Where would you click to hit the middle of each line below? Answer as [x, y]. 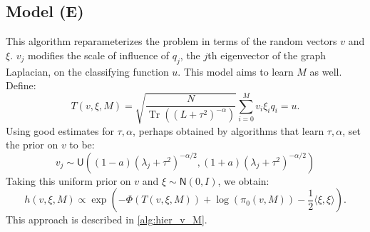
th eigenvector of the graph [267, 55]
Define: [21, 85]
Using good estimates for [60, 130]
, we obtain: [243, 180]
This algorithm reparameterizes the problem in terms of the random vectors [171, 41]
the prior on [32, 145]
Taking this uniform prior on [68, 180]
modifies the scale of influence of [98, 55]
